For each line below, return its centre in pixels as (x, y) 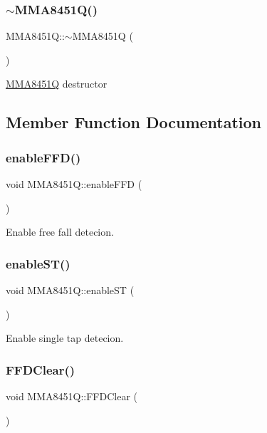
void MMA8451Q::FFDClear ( (72, 396)
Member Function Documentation (134, 122)
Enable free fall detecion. (60, 232)
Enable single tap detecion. (65, 338)
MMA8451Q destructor (57, 84)
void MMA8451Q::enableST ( (70, 290)
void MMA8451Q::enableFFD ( (74, 184)
